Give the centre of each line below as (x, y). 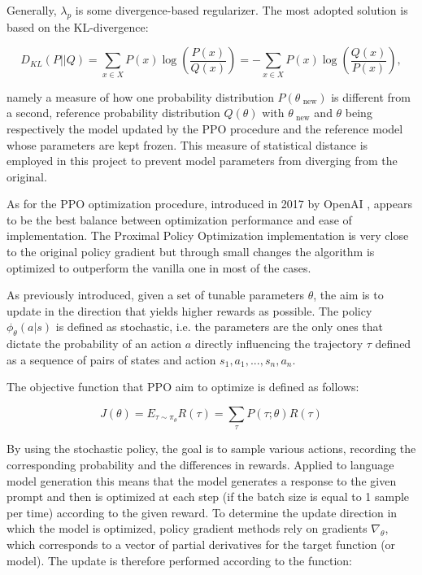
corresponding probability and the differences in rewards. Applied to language (200, 464)
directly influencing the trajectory (279, 344)
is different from (371, 96)
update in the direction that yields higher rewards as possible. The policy (189, 310)
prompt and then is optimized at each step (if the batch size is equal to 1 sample (208, 497)
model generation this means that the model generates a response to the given (202, 480)
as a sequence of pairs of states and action (111, 359)
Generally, (32, 10)
